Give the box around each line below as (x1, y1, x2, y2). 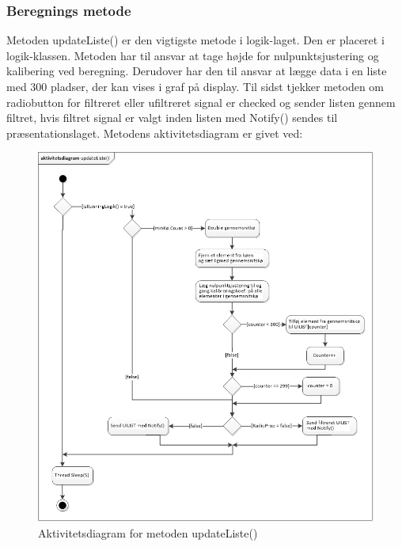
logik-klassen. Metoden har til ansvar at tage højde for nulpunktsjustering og (6, 47, 379, 63)
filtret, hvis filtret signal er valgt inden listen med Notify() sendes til (6, 109, 338, 126)
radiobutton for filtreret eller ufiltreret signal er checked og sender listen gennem (6, 93, 396, 110)
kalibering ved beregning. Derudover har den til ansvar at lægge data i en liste (6, 63, 387, 79)
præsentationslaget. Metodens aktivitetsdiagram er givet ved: (6, 124, 303, 141)
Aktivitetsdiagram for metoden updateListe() (38, 524, 258, 541)
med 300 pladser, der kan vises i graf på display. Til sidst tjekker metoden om (6, 78, 384, 94)
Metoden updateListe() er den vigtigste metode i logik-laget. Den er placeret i (6, 32, 385, 48)
